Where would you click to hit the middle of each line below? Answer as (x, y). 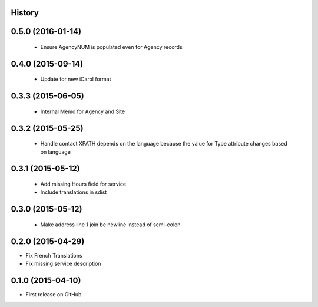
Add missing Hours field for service (83, 184)
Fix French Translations (54, 255)
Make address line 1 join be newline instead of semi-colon (110, 225)
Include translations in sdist (74, 192)
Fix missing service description (63, 264)
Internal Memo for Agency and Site (83, 111)
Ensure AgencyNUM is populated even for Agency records (111, 47)
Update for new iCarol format (76, 79)
